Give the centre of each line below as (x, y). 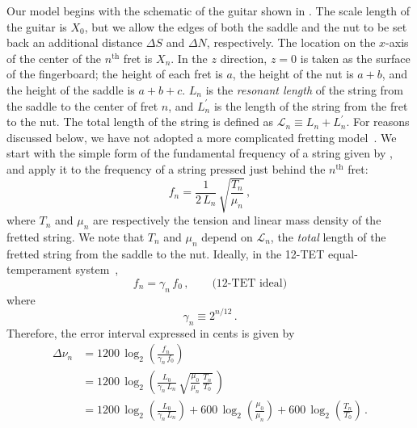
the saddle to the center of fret (82, 105)
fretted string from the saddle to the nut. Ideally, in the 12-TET (166, 253)
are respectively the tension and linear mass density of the (237, 220)
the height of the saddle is (71, 89)
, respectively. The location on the (291, 42)
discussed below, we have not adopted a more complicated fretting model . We (202, 137)
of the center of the (54, 58)
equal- (343, 253)
